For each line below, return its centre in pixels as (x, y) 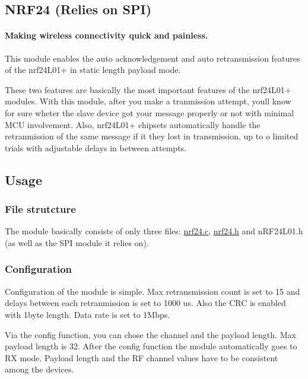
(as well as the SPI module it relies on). (77, 242)
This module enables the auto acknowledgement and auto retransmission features (153, 58)
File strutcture (40, 209)
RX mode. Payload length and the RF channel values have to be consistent (142, 357)
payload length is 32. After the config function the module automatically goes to (151, 346)
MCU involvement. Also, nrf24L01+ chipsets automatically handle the (133, 124)
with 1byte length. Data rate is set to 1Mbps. (88, 314)
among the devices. (39, 369)
